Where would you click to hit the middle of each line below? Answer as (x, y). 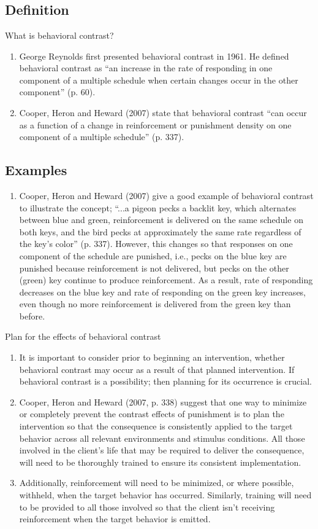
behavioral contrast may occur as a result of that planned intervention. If (157, 369)
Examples (36, 170)
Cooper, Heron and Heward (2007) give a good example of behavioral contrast (166, 195)
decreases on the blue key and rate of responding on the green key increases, (163, 292)
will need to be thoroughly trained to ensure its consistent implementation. (160, 462)
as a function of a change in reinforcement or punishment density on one (155, 124)
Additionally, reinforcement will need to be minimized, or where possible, (157, 483)
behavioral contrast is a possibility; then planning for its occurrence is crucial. (165, 381)
